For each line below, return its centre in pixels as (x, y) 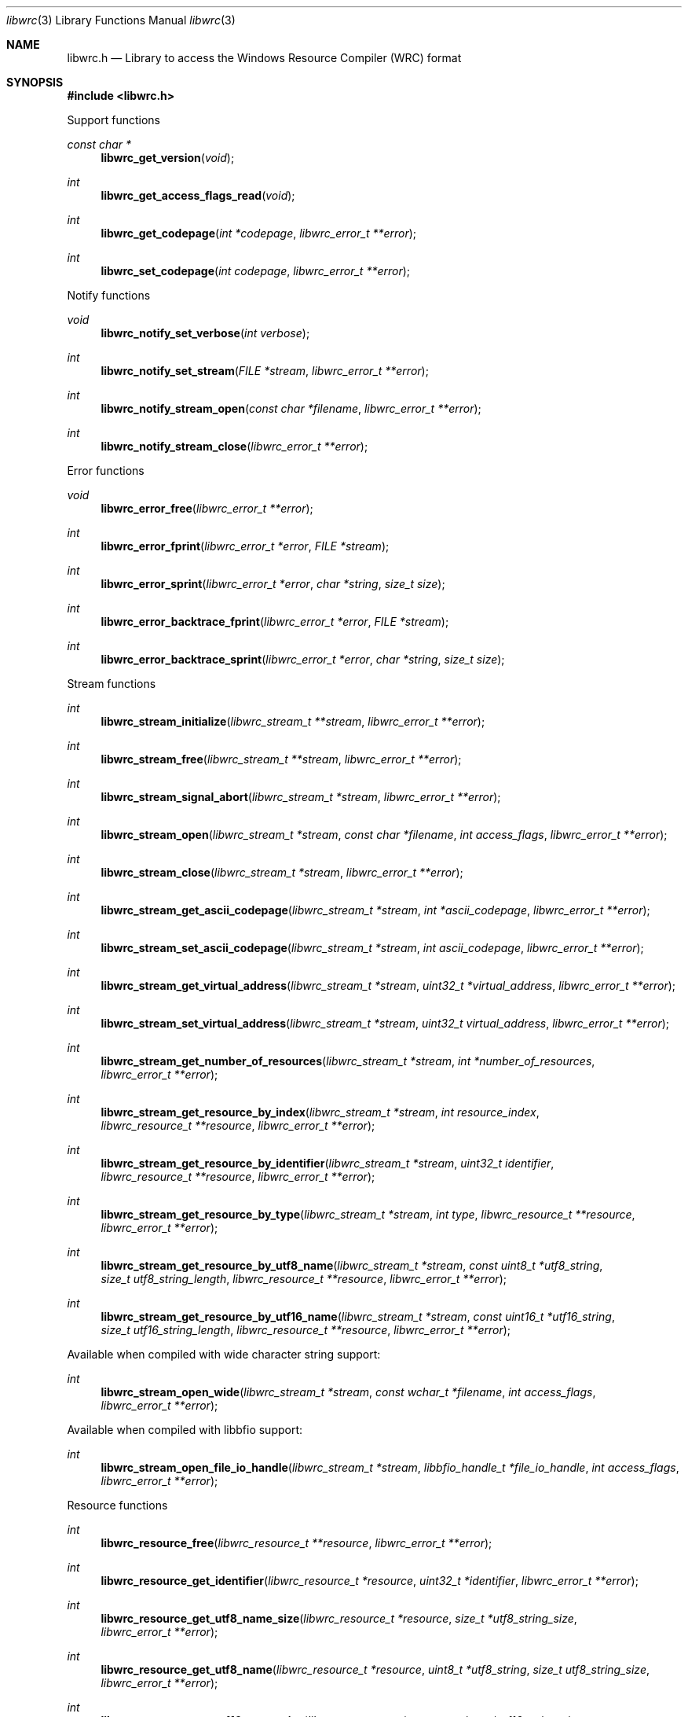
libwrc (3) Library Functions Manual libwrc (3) (121, 20)
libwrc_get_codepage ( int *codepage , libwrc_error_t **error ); (259, 233)
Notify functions (109, 295)
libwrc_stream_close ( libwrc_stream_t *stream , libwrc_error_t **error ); (282, 872)
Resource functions (117, 1505)
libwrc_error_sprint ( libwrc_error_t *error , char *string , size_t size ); (273, 584)
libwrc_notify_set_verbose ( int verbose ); (205, 333)
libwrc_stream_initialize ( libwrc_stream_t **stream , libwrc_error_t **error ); (293, 721)
